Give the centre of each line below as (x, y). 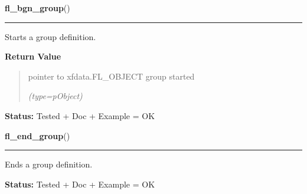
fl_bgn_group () (37, 8)
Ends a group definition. (49, 164)
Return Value (33, 56)
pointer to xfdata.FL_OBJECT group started (111, 76)
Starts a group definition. (50, 36)
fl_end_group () (37, 135)
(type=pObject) (55, 96)
